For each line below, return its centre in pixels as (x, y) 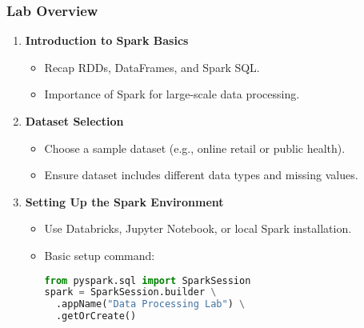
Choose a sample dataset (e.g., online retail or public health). (195, 148)
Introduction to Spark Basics (107, 40)
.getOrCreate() (96, 316)
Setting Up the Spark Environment (124, 201)
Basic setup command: (100, 255)
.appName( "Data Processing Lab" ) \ (150, 304)
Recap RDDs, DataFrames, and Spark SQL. (152, 67)
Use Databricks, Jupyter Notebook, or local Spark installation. (198, 228)
